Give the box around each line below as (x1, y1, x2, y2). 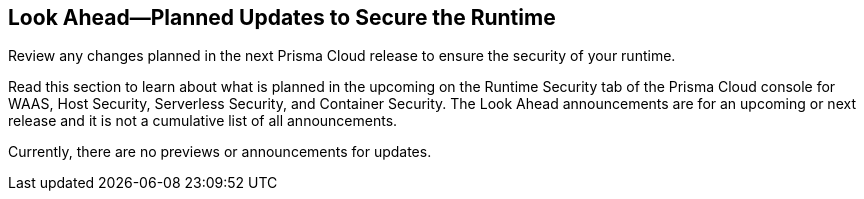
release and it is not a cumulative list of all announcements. (8, 112, 398, 130)
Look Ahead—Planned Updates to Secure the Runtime (8, 5, 556, 30)
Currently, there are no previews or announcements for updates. (8, 143, 432, 161)
